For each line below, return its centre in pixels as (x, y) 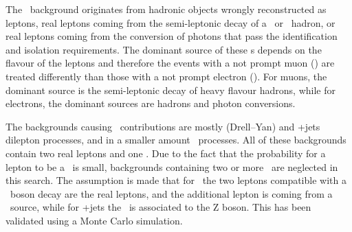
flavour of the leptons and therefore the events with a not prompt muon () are (170, 63)
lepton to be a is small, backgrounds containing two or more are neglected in (172, 166)
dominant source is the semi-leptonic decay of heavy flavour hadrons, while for (170, 90)
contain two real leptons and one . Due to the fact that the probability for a (166, 153)
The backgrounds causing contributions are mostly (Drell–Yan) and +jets (163, 126)
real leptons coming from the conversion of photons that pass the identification (172, 36)
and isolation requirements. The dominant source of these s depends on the (164, 49)
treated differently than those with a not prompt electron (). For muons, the (166, 76)
